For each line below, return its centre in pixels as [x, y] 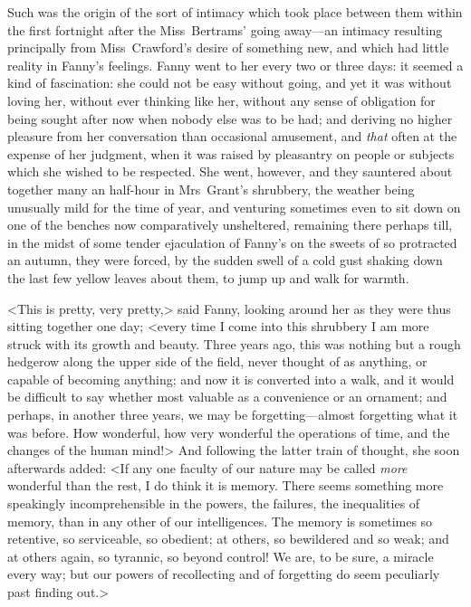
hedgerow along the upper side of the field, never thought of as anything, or [217, 361]
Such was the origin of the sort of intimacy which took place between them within [235, 12]
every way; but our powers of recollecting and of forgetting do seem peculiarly [224, 574]
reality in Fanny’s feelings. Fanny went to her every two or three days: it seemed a [235, 65]
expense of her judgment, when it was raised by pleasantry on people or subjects [231, 153]
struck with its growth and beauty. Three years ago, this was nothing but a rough [234, 343]
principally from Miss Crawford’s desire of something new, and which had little [228, 47]
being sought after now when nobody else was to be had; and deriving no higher [230, 118]
